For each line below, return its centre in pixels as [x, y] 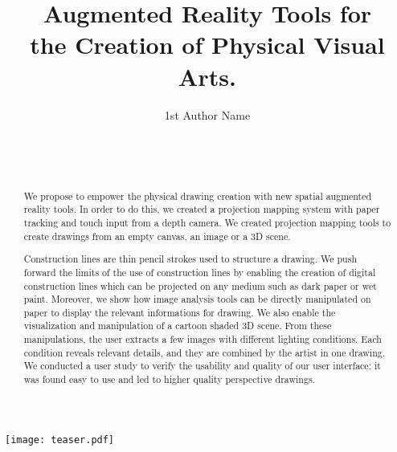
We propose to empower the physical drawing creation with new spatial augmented [198, 195]
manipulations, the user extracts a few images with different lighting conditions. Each [203, 339]
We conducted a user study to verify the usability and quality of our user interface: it [202, 366]
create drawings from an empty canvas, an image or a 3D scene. [157, 236]
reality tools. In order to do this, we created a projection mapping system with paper [202, 209]
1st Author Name [207, 114]
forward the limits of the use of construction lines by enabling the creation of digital [200, 272]
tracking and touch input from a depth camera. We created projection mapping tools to [207, 222]
